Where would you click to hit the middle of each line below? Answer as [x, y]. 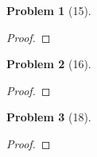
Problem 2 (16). [49, 64]
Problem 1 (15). [49, 10]
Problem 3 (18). [49, 117]
